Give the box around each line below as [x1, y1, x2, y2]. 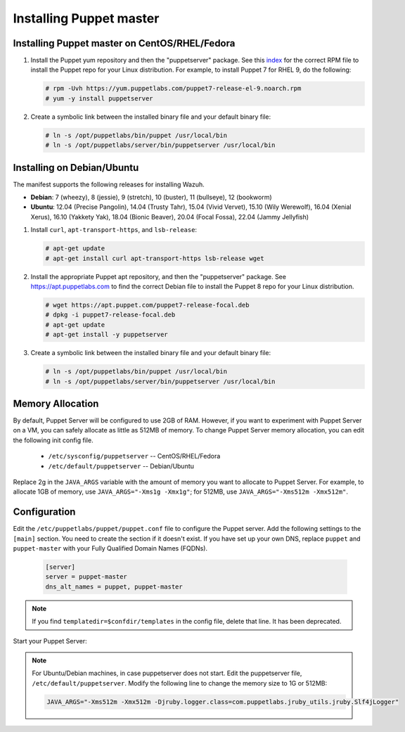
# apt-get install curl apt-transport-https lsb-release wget [45, 254, 264, 262]
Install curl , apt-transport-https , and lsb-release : [30, 226, 197, 234]
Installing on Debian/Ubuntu [13, 162, 139, 174]
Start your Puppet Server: [13, 636, 87, 645]
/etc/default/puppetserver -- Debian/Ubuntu [48, 461, 195, 470]
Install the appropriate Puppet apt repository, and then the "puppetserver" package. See [30, 272, 286, 281]
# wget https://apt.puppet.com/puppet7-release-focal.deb [45, 301, 250, 309]
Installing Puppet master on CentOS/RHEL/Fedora [13, 37, 236, 49]
